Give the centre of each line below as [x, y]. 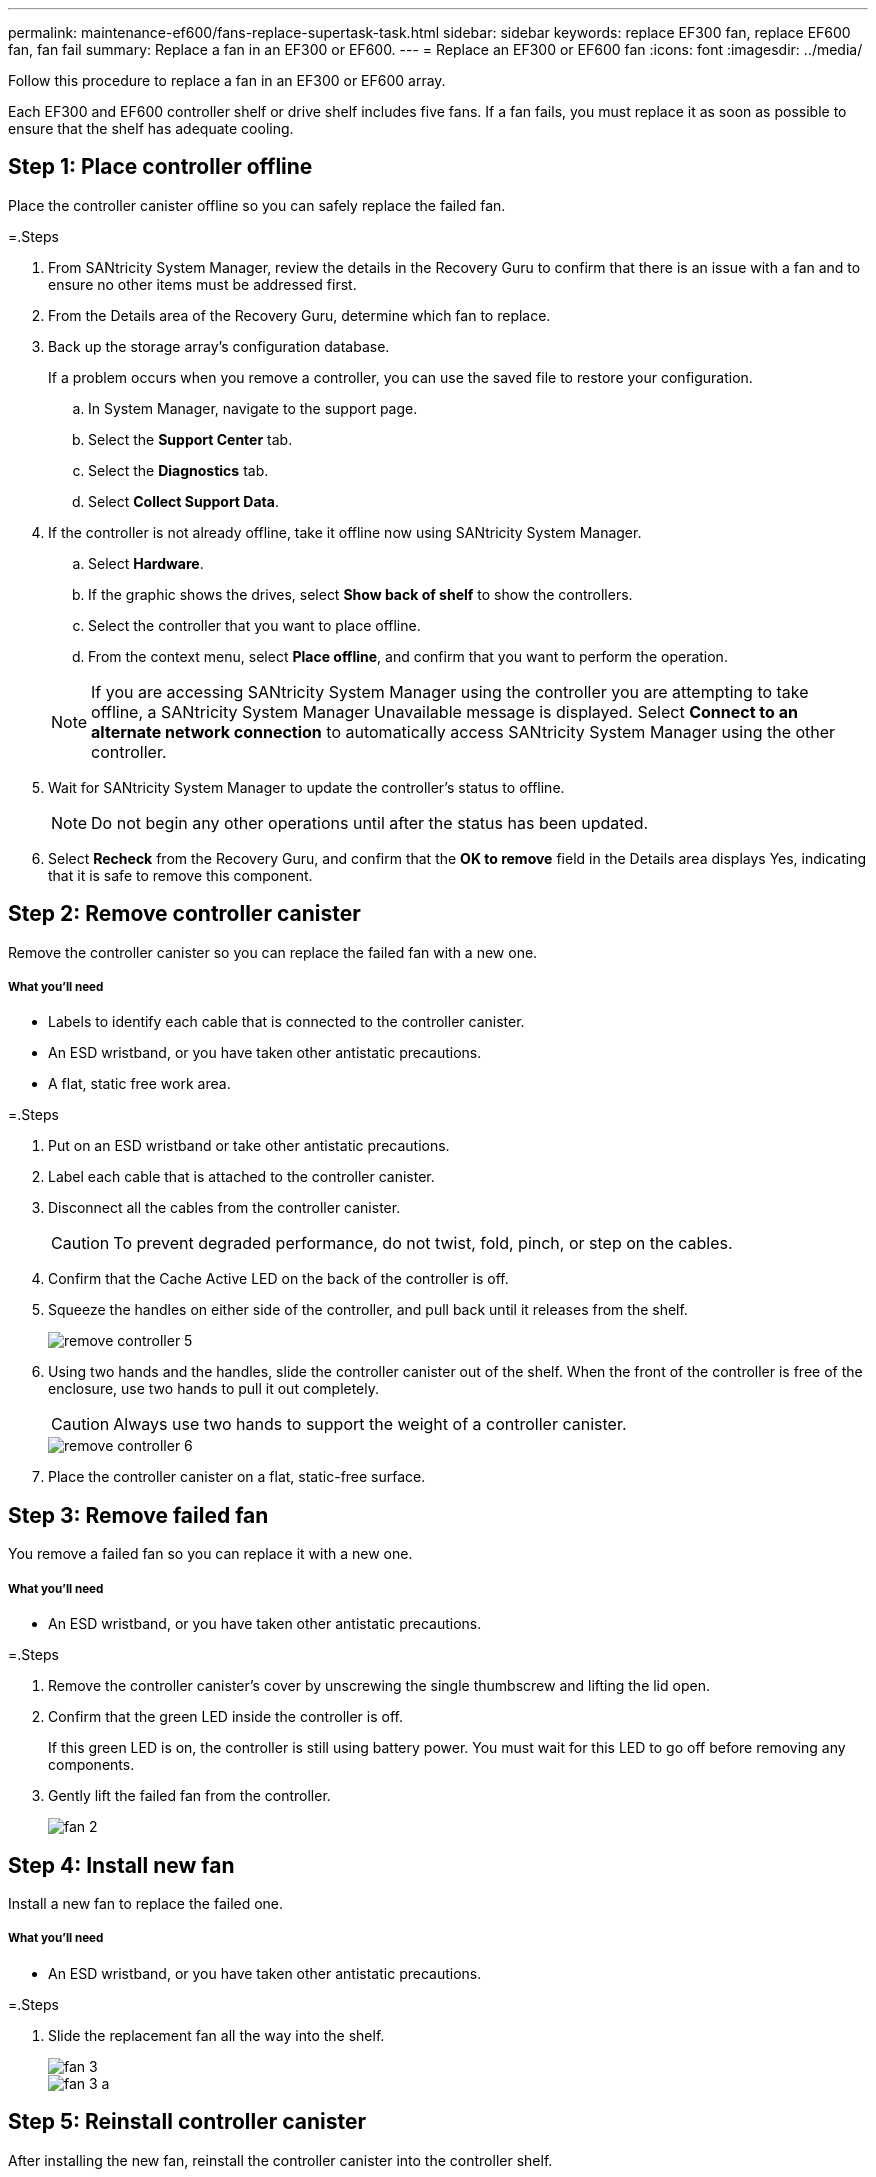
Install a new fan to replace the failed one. [146, 1903]
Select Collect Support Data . [183, 501]
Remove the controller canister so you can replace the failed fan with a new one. [273, 952]
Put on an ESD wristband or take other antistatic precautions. [249, 1146]
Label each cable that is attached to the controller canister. [241, 1177]
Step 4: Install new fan [121, 1865]
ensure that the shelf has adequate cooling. [151, 128]
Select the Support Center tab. [190, 439]
